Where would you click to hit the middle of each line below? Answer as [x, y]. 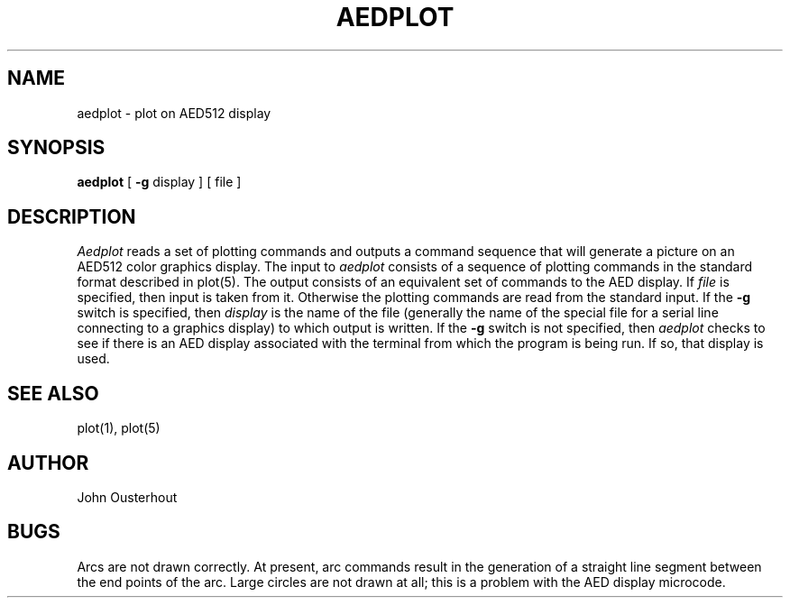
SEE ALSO [53, 393]
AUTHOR [48, 463]
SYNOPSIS [56, 148]
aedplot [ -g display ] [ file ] [159, 182]
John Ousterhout [127, 497]
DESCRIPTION [72, 216]
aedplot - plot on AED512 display [174, 113]
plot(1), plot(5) [119, 428]
